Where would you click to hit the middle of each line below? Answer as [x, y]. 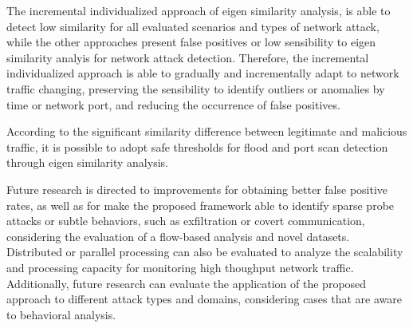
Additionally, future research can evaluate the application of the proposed [187, 283]
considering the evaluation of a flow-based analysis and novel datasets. [178, 236]
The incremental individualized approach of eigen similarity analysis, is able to [199, 10]
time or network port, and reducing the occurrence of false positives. [173, 104]
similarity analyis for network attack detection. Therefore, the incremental [188, 57]
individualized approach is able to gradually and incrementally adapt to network [203, 73]
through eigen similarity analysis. [87, 162]
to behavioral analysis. [61, 314]
